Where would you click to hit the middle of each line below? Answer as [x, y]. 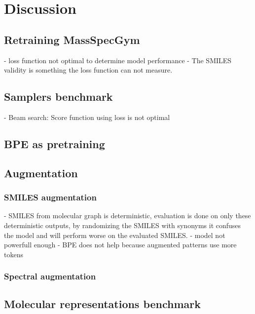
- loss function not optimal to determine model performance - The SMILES [118, 60]
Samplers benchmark [58, 97]
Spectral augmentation [50, 276]
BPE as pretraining [55, 143]
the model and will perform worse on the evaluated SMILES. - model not [115, 235]
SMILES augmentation [50, 197]
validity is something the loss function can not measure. [88, 70]
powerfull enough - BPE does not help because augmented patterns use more [120, 245]
